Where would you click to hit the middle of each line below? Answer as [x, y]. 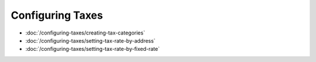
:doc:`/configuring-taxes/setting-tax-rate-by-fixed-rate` [93, 49]
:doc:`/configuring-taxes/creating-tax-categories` [85, 33]
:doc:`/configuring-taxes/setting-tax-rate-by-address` [90, 40]
